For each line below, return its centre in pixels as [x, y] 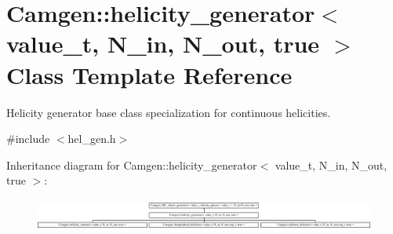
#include [28, 139]
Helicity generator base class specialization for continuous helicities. [169, 112]
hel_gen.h [92, 139]
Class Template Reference [149, 74]
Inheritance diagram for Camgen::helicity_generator [132, 165]
